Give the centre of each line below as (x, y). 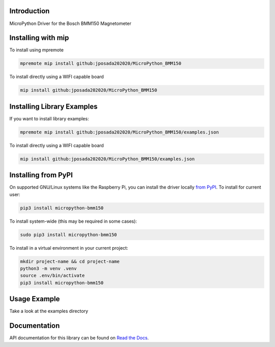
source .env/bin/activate (52, 276)
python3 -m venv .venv (48, 269)
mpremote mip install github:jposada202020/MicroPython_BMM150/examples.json (119, 132)
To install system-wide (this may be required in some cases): (73, 221)
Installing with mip (39, 38)
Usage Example (35, 299)
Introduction (30, 11)
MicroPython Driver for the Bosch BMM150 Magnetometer (71, 23)
